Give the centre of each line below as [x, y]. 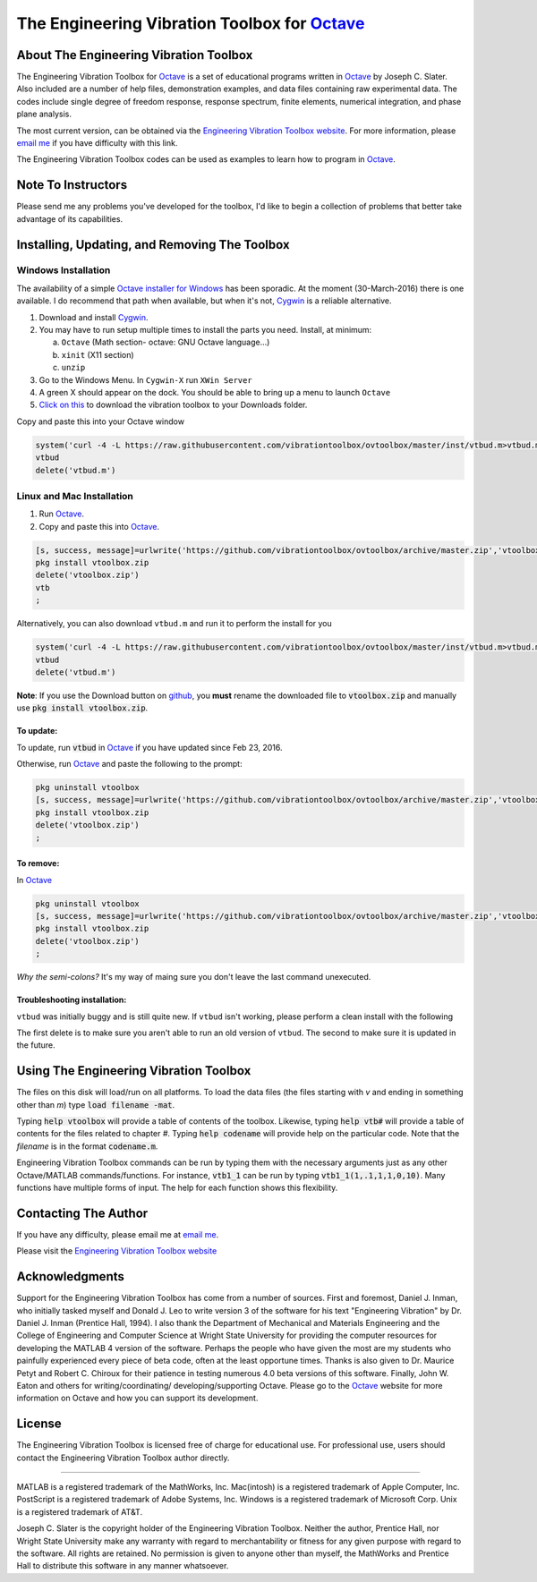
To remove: [38, 863]
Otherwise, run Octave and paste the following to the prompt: [129, 764]
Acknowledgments [71, 1276]
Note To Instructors [72, 185]
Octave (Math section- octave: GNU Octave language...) [166, 342]
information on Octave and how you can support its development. [137, 1398]
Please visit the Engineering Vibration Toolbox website [117, 1251]
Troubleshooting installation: [72, 1000]
